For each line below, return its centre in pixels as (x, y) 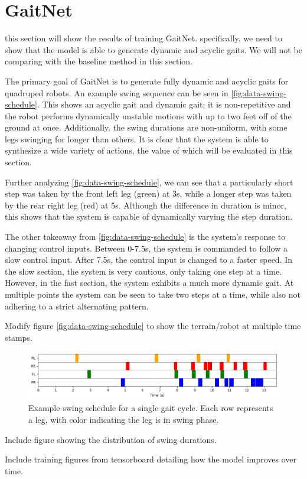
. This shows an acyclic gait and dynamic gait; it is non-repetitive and (164, 104)
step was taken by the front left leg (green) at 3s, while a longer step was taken (148, 193)
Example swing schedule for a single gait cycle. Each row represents (151, 408)
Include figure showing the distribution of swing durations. (111, 439)
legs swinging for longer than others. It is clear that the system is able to (137, 139)
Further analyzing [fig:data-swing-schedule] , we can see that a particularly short (149, 182)
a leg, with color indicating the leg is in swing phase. (124, 420)
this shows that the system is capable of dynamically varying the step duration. (149, 216)
